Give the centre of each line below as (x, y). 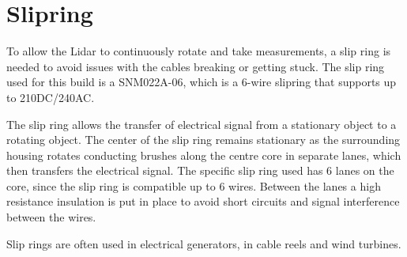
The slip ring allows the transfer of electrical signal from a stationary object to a (202, 124)
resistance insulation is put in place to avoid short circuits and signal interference (203, 201)
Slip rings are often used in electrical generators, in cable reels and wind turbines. (204, 243)
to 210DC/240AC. (51, 97)
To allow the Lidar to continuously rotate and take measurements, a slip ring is (199, 51)
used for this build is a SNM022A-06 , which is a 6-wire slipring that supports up (202, 82)
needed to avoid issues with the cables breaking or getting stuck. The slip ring (196, 66)
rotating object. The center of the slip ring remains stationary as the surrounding (203, 140)
